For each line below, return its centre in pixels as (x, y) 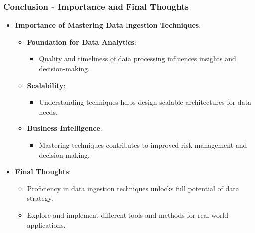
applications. (46, 224)
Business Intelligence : (64, 128)
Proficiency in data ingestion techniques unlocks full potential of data (133, 188)
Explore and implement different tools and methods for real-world (128, 214)
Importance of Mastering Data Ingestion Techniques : (108, 25)
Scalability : (46, 85)
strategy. (40, 198)
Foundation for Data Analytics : (82, 42)
